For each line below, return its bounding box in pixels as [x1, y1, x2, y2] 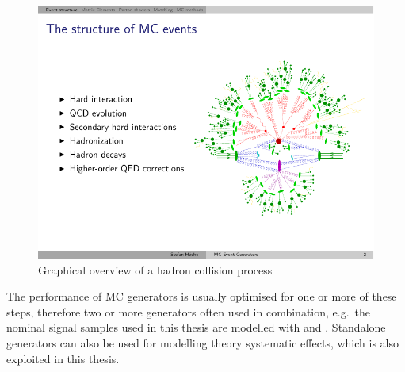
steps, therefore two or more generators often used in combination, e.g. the [6, 303, 371, 320]
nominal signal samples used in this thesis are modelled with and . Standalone [6, 319, 386, 336]
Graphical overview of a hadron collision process [38, 261, 273, 278]
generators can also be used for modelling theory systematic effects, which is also [6, 334, 399, 351]
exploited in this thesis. [6, 350, 120, 366]
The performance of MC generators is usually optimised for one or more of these [6, 288, 397, 305]
